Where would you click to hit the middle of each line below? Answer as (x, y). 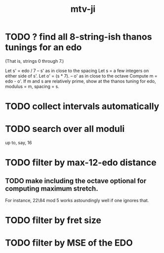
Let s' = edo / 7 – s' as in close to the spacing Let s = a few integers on (77, 71)
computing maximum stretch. (52, 189)
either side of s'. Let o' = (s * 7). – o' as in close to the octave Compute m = (81, 76)
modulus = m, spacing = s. (32, 86)
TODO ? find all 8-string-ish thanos (79, 37)
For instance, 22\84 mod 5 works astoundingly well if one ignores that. (77, 201)
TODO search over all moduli (65, 129)
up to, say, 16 (19, 143)
